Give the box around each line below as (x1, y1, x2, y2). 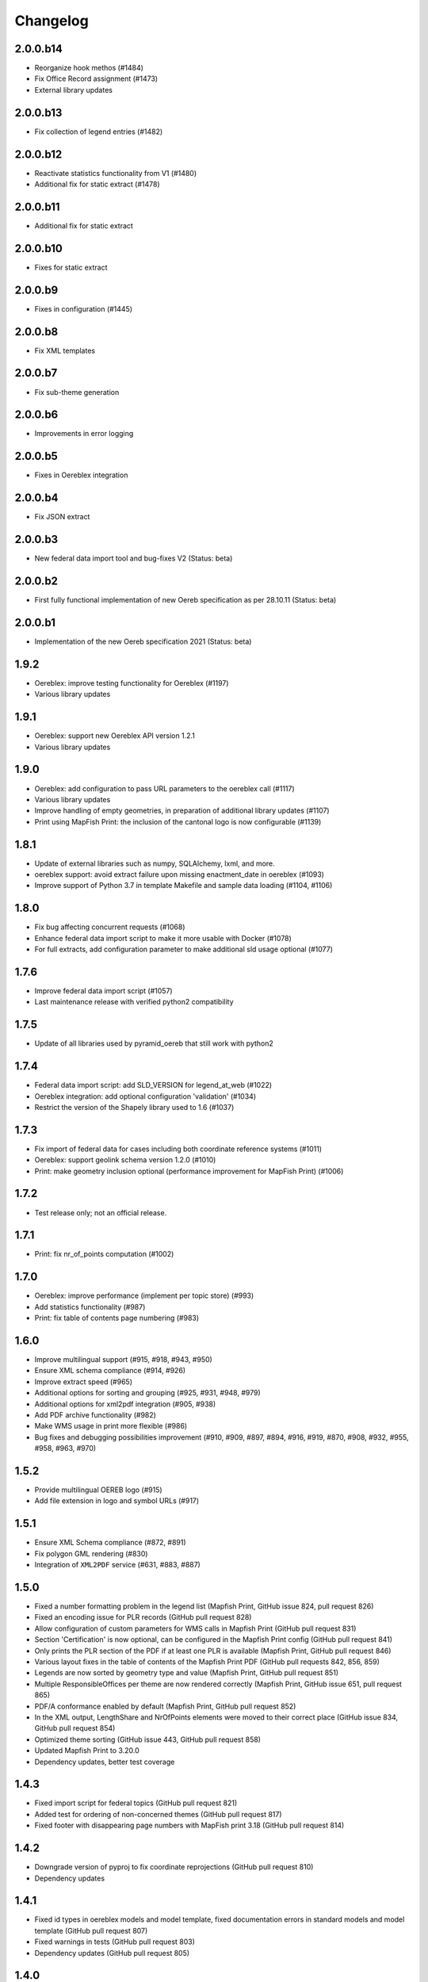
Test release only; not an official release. (34, 1207, 167, 1217)
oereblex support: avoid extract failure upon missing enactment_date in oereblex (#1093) (34, 869, 325, 879)
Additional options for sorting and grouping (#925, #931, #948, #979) (34, 1388, 261, 1398)
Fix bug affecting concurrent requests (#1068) (34, 922, 185, 932)
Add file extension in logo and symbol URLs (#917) (34, 1496, 200, 1506)
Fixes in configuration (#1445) (34, 304, 133, 313)
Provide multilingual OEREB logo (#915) (34, 1485, 162, 1494)
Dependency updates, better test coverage (34, 1757, 175, 1766)
